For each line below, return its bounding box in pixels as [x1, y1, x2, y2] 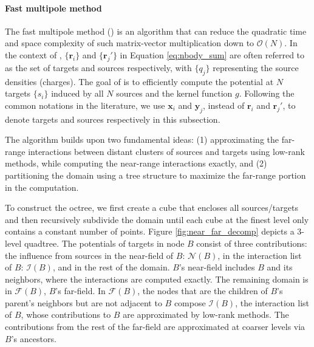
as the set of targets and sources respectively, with [5, 61, 192, 74]
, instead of [203, 98, 245, 111]
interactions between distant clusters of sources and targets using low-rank [28, 145, 305, 157]
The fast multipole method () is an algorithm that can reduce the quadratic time [5, 24, 307, 37]
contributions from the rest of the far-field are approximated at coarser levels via [5, 320, 305, 333]
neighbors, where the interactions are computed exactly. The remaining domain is [5, 272, 309, 285]
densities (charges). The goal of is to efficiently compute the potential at [5, 75, 274, 88]
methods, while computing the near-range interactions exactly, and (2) [5, 157, 267, 170]
